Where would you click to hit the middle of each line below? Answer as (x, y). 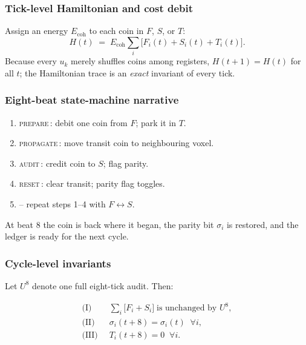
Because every (31, 61)
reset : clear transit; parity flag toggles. (92, 183)
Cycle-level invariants (58, 263)
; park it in (156, 122)
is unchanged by (187, 308)
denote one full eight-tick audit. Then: (103, 285)
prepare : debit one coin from (73, 122)
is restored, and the (262, 224)
